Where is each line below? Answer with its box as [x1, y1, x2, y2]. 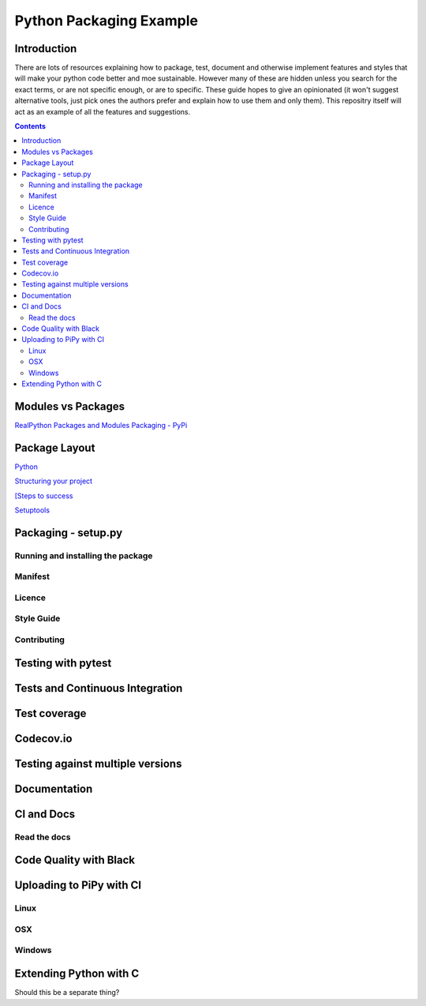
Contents [14, 122, 47, 131]
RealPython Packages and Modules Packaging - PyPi [14, 420, 188, 430]
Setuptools [14, 505, 50, 515]
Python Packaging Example [14, 12, 199, 29]
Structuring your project [14, 476, 93, 486]
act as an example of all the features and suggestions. [14, 107, 191, 116]
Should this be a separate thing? [14, 988, 120, 997]
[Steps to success [14, 490, 73, 501]
